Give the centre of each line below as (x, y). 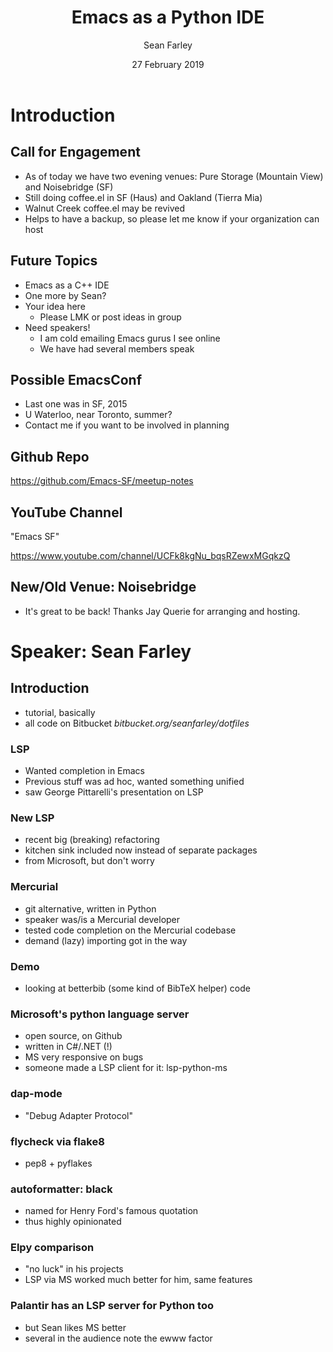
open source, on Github (73, 1036)
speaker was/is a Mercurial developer (102, 919)
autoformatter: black (61, 1189)
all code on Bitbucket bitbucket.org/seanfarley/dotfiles (137, 723)
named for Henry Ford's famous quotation (111, 1211)
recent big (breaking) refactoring (92, 840)
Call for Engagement (75, 152)
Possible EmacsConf (76, 379)
